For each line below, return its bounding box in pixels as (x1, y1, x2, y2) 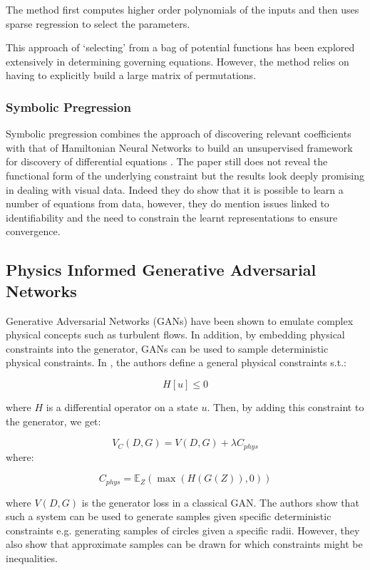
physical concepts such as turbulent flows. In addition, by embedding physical (6, 327, 345, 342)
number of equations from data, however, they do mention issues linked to (6, 196, 329, 211)
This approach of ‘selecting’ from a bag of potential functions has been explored (6, 40, 355, 55)
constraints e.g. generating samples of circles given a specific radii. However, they (6, 522, 360, 537)
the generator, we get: (6, 413, 101, 428)
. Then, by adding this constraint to (207, 399, 364, 414)
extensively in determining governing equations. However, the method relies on (6, 53, 349, 68)
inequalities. (6, 550, 58, 565)
